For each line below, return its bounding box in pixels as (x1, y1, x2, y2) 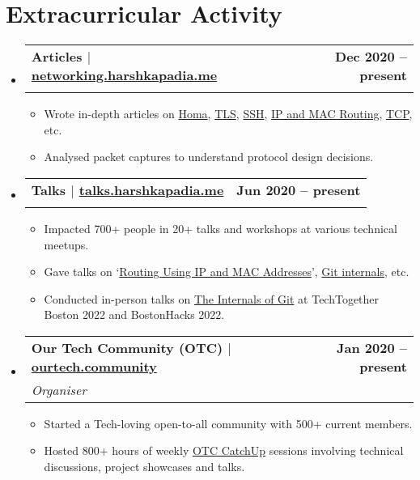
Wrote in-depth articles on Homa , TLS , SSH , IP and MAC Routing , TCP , (44, 105, 413, 122)
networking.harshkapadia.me (31, 66, 218, 85)
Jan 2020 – (337, 338, 407, 357)
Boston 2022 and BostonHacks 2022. (44, 306, 225, 323)
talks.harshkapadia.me (78, 180, 224, 199)
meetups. (44, 236, 89, 253)
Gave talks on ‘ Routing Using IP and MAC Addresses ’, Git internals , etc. (44, 263, 409, 280)
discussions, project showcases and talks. (44, 458, 245, 475)
